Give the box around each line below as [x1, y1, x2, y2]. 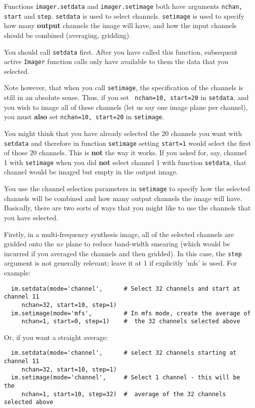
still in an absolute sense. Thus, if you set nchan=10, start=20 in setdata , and [4, 92, 249, 102]
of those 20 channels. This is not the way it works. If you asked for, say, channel [4, 147, 247, 158]
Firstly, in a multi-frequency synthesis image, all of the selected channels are [4, 229, 234, 239]
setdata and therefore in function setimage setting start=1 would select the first [4, 137, 252, 148]
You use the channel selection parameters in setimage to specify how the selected [4, 183, 250, 194]
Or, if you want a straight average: [4, 332, 108, 342]
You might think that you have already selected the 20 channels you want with [4, 128, 242, 138]
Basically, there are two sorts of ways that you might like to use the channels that [4, 203, 251, 213]
